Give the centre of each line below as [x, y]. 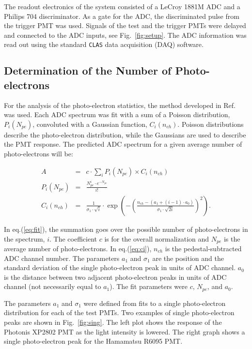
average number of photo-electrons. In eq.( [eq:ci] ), [78, 249]
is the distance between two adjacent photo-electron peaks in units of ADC [115, 277]
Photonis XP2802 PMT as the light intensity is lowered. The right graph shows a [125, 331]
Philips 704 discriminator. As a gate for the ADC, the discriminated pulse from [122, 16]
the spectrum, [24, 238]
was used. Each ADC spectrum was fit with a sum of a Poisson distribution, [117, 114]
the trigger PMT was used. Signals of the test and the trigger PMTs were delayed [125, 25]
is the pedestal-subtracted [203, 249]
